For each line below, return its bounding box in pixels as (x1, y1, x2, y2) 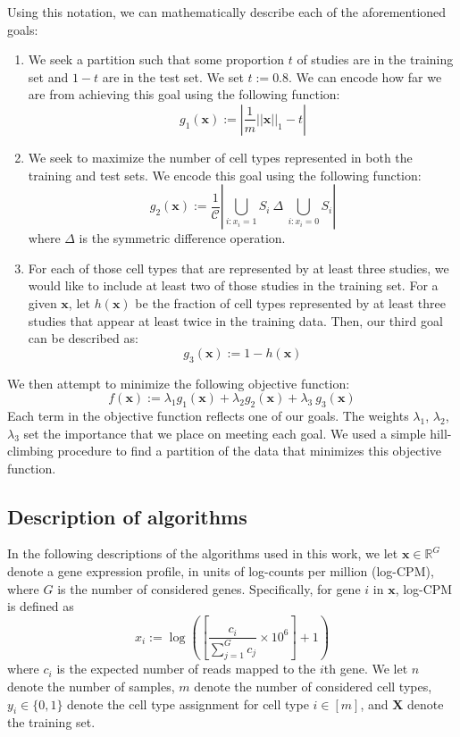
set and (28, 67, 69, 86)
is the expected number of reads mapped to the (56, 659, 316, 678)
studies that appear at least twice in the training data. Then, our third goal (28, 311, 443, 330)
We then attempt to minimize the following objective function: (7, 373, 350, 392)
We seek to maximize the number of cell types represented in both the (28, 147, 413, 166)
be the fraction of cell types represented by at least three (135, 293, 446, 312)
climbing (7, 441, 54, 460)
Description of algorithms (7, 502, 247, 530)
